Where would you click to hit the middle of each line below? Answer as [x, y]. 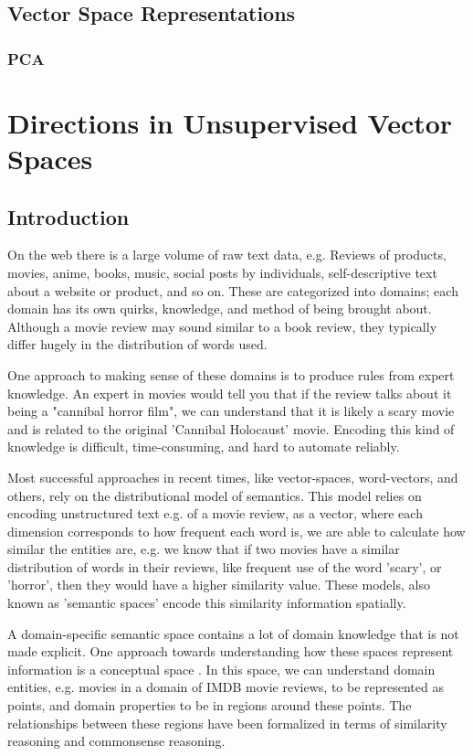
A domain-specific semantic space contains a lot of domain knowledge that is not [233, 633]
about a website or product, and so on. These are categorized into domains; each [233, 290]
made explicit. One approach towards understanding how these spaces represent [231, 651]
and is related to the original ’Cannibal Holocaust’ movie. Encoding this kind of [231, 428]
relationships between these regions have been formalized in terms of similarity [227, 723]
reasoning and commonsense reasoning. [116, 741]
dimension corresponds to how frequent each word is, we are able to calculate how [236, 531]
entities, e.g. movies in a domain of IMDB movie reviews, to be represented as [226, 687]
